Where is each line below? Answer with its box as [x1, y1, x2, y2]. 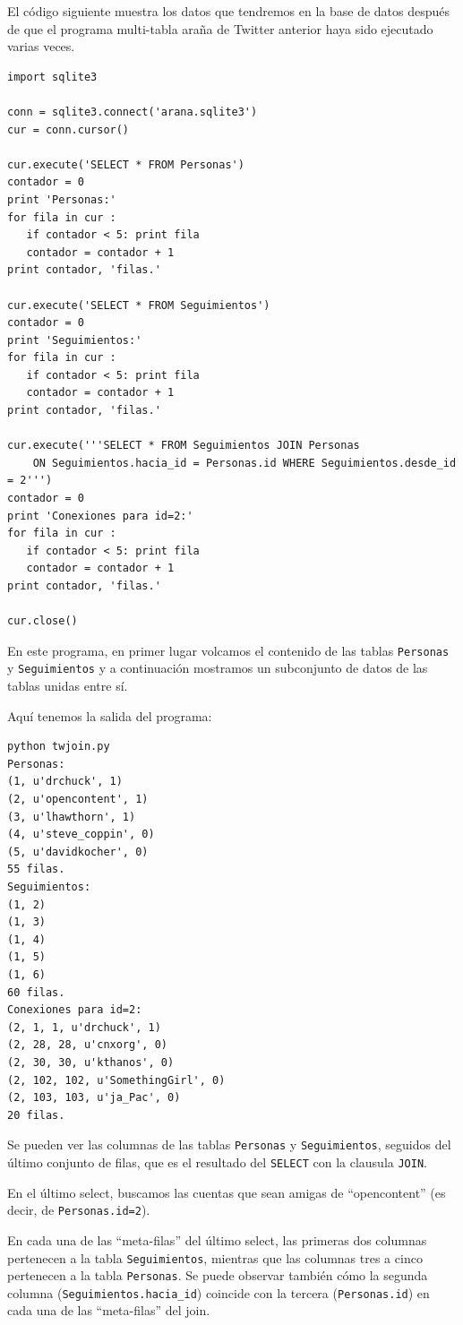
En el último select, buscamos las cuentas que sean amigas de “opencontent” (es [7, 1183, 446, 1201]
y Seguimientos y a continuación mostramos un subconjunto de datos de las [7, 658, 428, 677]
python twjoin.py [7, 740, 110, 753]
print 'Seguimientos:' [7, 333, 142, 347]
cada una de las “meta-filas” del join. [7, 1301, 210, 1320]
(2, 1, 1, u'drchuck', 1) [7, 1020, 161, 1034]
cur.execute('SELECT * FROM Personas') [7, 158, 244, 171]
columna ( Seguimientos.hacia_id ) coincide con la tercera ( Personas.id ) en [7, 1283, 430, 1302]
